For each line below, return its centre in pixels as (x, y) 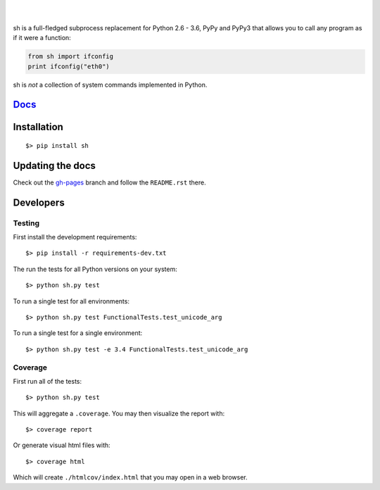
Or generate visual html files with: (62, 445)
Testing (26, 223)
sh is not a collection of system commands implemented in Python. (110, 84)
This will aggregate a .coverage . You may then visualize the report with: (119, 413)
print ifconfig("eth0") (69, 66)
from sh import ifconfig (71, 57)
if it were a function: (42, 38)
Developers (39, 202)
